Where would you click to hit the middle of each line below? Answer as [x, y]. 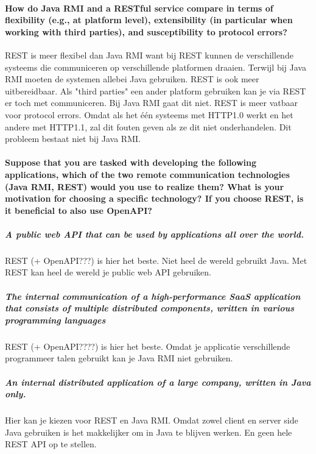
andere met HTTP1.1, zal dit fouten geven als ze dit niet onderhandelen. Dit [148, 126]
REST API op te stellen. [51, 444]
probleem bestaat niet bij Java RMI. [73, 139]
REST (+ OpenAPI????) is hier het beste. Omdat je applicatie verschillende [148, 346]
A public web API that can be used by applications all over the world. [155, 234]
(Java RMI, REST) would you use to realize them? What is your [145, 186]
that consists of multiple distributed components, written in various [149, 308]
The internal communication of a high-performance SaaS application [153, 296]
